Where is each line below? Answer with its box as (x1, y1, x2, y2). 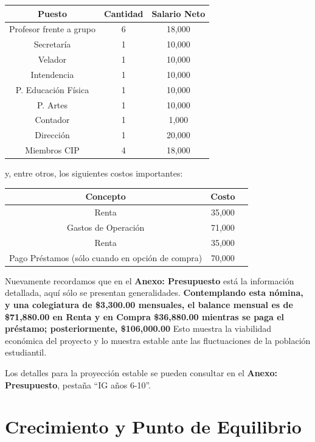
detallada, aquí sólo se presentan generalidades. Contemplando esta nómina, (5, 286, 303, 299)
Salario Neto (151, 7, 206, 19)
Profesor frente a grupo (9, 23, 96, 35)
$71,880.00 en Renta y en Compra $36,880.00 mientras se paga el (5, 310, 285, 323)
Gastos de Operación (66, 220, 145, 233)
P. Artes (36, 98, 68, 111)
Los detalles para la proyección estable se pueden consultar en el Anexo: (5, 366, 277, 379)
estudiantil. (5, 346, 47, 359)
